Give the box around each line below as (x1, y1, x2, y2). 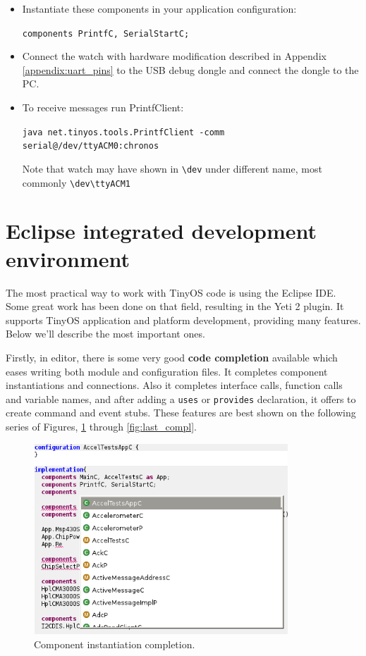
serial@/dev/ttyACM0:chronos (22, 141, 159, 151)
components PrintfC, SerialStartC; (22, 28, 190, 39)
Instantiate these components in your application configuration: (22, 1, 297, 16)
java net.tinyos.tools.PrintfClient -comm (22, 127, 225, 137)
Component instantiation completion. (34, 636, 195, 651)
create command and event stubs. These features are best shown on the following (6, 405, 356, 420)
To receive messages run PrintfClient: (22, 100, 184, 115)
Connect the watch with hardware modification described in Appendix (22, 49, 327, 63)
